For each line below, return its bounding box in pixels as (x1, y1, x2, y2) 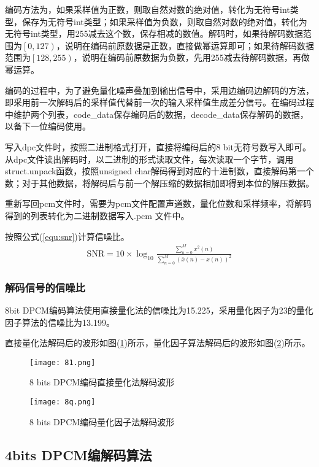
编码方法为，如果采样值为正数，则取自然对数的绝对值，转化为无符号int (5, 3, 290, 15)
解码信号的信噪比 (5, 279, 85, 295)
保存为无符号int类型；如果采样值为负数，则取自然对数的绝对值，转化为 (21, 15, 307, 28)
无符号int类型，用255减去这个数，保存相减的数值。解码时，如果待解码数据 (5, 27, 303, 40)
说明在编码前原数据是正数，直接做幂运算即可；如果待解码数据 (64, 39, 314, 52)
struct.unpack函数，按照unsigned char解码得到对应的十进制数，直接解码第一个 (5, 164, 314, 177)
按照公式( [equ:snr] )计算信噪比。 (5, 230, 129, 242)
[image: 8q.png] (29, 398, 96, 407)
